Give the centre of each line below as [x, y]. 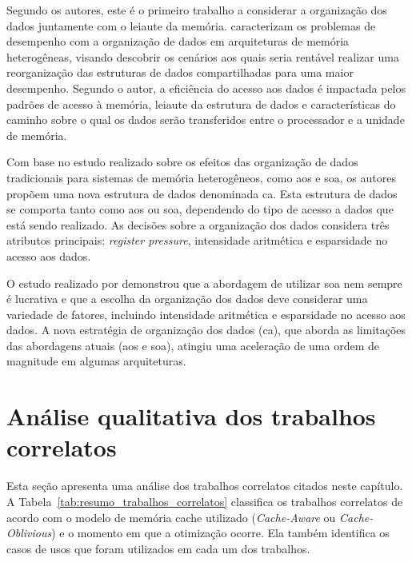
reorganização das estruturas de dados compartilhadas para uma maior [180, 72]
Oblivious [29, 533]
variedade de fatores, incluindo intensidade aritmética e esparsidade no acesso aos [206, 314]
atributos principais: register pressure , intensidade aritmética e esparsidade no [197, 240]
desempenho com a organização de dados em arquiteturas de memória [178, 41]
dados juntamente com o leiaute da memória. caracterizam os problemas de [191, 25]
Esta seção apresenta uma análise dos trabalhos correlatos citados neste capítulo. [205, 486]
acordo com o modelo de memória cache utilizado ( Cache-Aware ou [171, 517]
